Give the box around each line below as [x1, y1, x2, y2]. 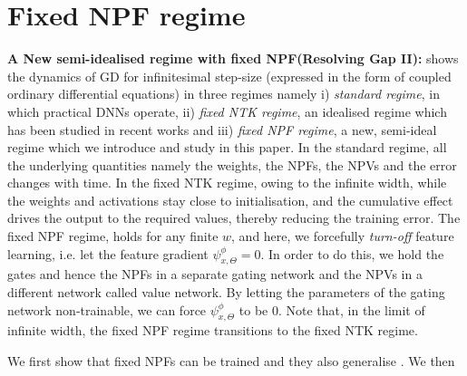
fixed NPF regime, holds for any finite [7, 227, 219, 246]
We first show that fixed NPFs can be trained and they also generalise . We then [7, 352, 455, 371]
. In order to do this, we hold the [260, 244, 444, 263]
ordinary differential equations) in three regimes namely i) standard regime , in [7, 84, 440, 103]
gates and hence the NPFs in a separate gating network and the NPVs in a [7, 265, 423, 284]
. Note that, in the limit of [277, 300, 425, 319]
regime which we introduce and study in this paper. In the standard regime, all [7, 138, 447, 157]
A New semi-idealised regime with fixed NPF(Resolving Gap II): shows [7, 49, 459, 68]
